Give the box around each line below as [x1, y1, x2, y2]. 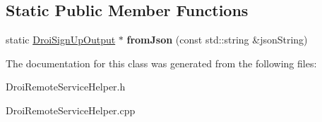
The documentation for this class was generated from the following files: [6, 55, 317, 70]
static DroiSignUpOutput [6, 32, 116, 47]
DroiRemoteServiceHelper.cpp [6, 102, 136, 117]
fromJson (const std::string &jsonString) [126, 32, 308, 47]
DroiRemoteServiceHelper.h [6, 79, 126, 94]
